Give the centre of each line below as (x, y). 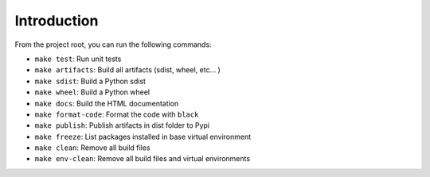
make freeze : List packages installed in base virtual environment (143, 137)
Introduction (57, 21)
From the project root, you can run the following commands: (113, 44)
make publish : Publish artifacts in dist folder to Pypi (122, 125)
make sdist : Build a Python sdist (90, 81)
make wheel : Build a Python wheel (92, 92)
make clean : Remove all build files (92, 148)
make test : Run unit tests (78, 59)
